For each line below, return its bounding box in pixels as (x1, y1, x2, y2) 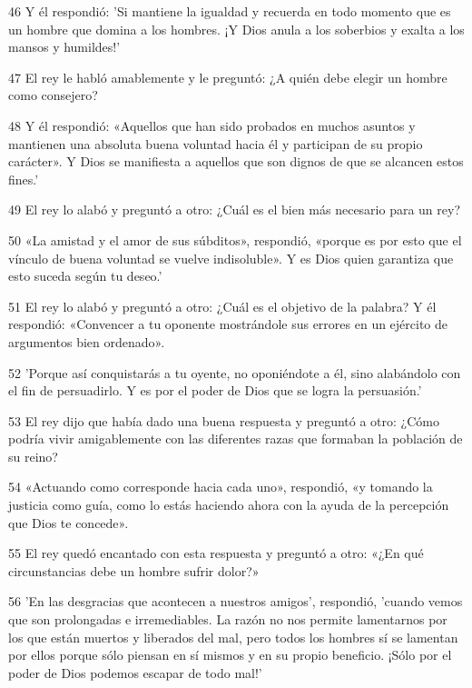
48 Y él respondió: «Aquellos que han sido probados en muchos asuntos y (8, 115, 416, 135)
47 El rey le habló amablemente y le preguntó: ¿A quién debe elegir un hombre (8, 67, 447, 86)
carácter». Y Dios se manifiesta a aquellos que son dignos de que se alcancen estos (8, 152, 464, 171)
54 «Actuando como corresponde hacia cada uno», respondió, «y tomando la (8, 477, 433, 496)
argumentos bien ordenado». (8, 332, 165, 351)
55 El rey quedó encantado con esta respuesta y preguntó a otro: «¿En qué (8, 543, 424, 563)
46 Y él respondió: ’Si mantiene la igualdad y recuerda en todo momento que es (8, 2, 451, 20)
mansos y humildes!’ (8, 37, 121, 56)
